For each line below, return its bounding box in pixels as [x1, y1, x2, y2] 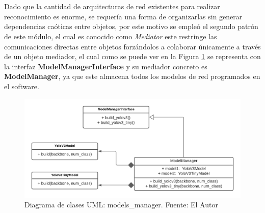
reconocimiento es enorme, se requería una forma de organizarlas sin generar [4, 11, 243, 21]
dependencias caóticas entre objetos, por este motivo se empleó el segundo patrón [4, 21, 258, 32]
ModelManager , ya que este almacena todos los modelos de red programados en [4, 71, 260, 82]
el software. [4, 81, 39, 91]
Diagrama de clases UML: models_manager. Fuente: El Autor [24, 199, 218, 210]
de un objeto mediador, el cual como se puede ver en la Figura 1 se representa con [4, 51, 261, 62]
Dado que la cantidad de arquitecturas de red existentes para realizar [4, 1, 220, 12]
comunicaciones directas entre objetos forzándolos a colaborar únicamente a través [4, 41, 261, 51]
